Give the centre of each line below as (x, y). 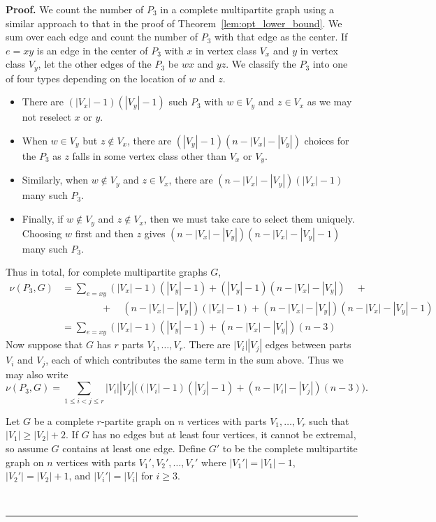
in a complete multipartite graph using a (247, 9)
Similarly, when (55, 180)
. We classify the (261, 64)
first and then (104, 233)
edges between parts (308, 344)
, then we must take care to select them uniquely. (249, 219)
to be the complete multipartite (290, 448)
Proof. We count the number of (75, 9)
